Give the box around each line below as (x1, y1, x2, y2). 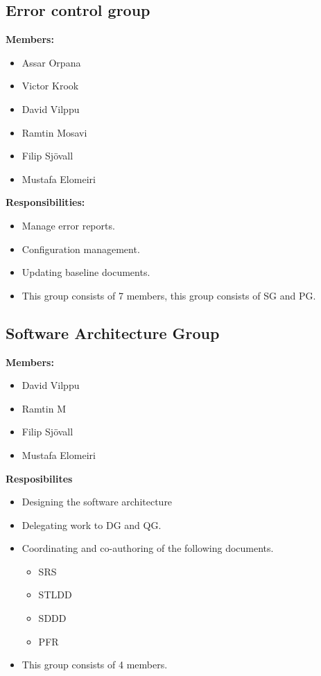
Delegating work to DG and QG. (21, 517, 162, 532)
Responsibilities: (6, 195, 85, 209)
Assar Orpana (21, 55, 81, 69)
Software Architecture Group (6, 322, 220, 343)
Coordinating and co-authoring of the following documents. (21, 541, 274, 555)
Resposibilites (6, 471, 73, 485)
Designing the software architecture (21, 494, 173, 509)
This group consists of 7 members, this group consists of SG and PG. (21, 288, 316, 302)
